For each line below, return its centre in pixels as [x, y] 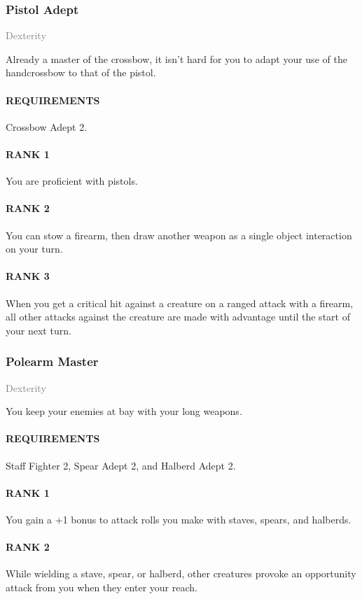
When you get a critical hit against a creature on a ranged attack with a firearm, [180, 303]
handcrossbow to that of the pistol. [81, 72]
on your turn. [34, 249]
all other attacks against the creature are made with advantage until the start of [178, 317]
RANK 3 [28, 276]
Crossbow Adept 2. [47, 126]
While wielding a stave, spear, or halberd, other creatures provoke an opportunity [181, 573]
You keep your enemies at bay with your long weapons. [124, 411]
